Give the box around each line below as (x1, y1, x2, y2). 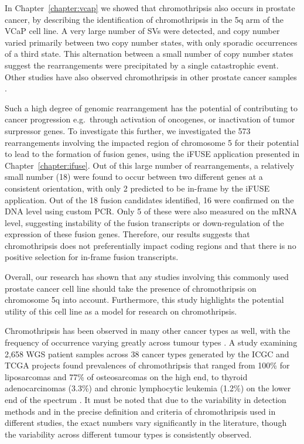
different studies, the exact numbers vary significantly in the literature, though (5, 416, 287, 429)
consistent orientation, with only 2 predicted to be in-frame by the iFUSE (5, 182, 270, 194)
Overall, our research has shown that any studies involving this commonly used (5, 271, 289, 283)
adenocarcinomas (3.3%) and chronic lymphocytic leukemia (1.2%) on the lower (5, 382, 291, 394)
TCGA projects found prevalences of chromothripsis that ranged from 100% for (5, 359, 290, 371)
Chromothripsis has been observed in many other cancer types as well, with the (5, 325, 291, 337)
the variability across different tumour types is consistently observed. (5, 428, 252, 440)
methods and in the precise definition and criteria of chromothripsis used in (5, 405, 276, 417)
